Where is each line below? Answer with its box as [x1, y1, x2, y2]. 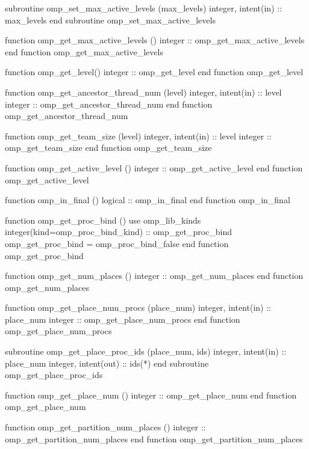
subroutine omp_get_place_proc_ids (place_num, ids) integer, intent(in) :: [5, 345, 287, 358]
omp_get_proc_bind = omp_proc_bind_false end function [5, 237, 229, 249]
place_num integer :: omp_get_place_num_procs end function [5, 313, 240, 325]
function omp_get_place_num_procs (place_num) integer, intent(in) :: [5, 301, 271, 314]
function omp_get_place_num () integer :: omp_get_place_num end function [5, 388, 297, 401]
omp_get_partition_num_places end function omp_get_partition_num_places [5, 432, 303, 445]
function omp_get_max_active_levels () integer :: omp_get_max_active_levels [5, 34, 305, 46]
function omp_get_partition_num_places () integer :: [5, 421, 206, 433]
